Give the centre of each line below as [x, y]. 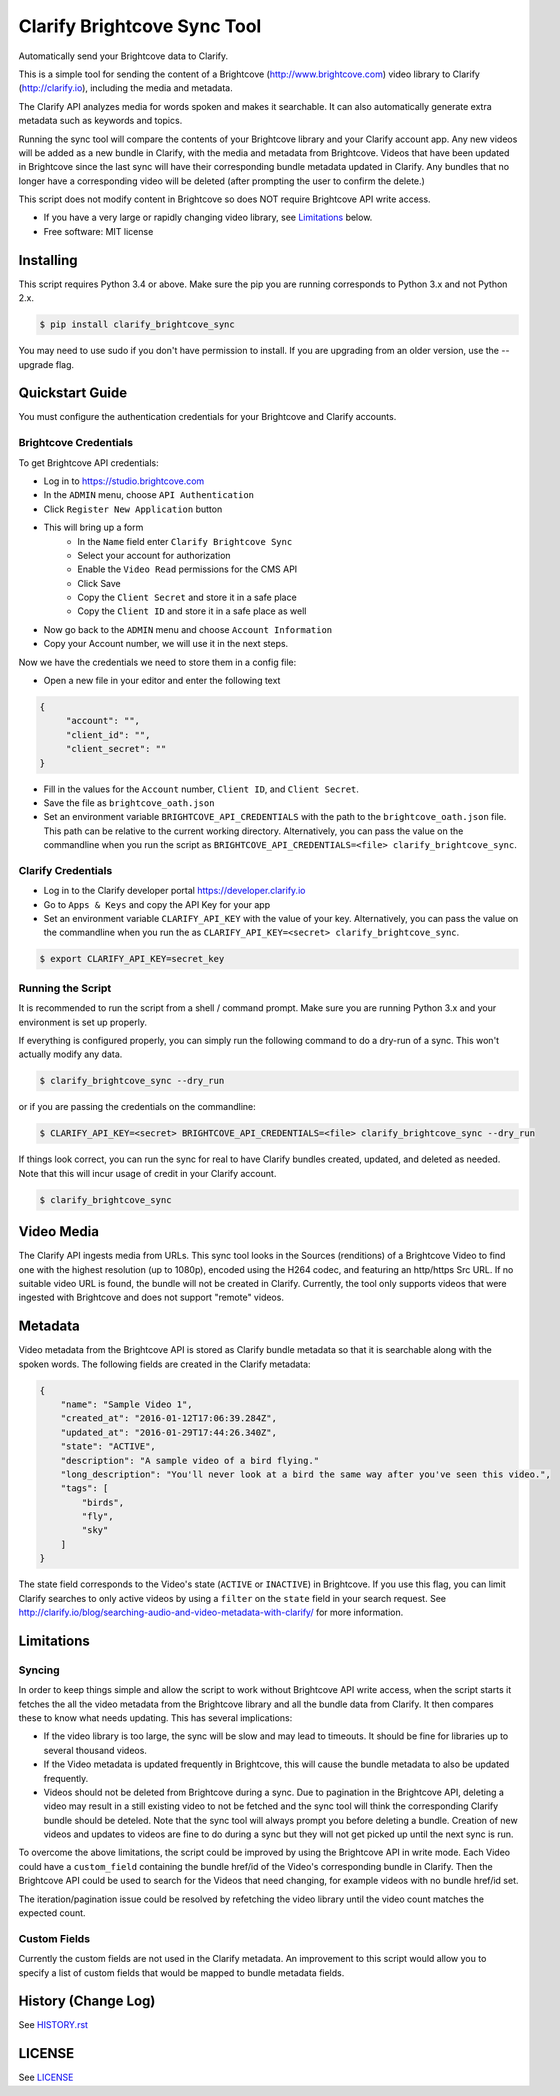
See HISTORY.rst [53, 2025]
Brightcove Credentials [76, 443]
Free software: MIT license [98, 231]
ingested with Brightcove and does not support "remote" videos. [151, 1297]
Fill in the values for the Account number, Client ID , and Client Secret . [201, 789]
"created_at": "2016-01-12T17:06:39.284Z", [168, 1418]
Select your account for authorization [154, 555]
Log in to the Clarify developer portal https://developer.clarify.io [174, 891]
